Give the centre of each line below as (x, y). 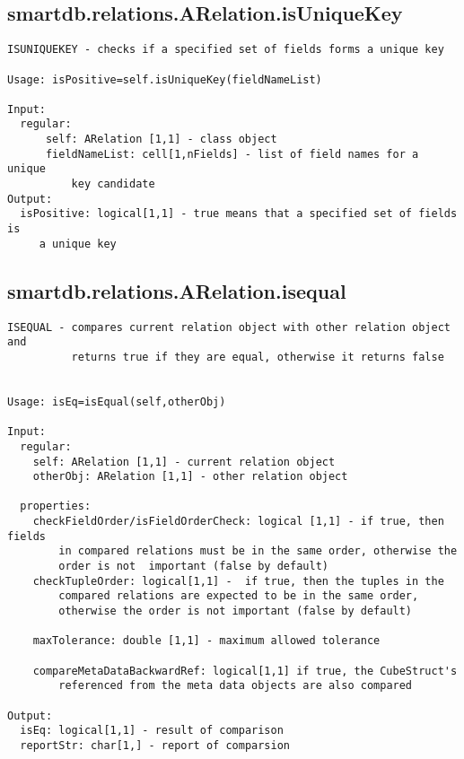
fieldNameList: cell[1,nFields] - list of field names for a (232, 154)
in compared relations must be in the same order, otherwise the (258, 551)
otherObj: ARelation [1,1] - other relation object (190, 477)
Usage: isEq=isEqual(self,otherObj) (117, 401)
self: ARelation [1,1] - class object (161, 140)
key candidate (113, 184)
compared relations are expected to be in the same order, (239, 596)
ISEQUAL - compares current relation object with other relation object (229, 327)
